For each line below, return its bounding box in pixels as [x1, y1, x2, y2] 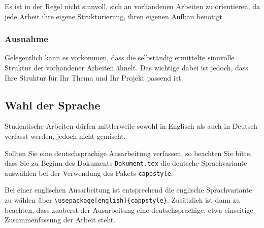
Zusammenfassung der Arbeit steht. [5, 214, 116, 225]
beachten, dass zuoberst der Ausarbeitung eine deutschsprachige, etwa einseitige [5, 204, 253, 215]
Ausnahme [5, 32, 48, 45]
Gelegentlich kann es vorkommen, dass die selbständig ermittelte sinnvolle [5, 52, 235, 63]
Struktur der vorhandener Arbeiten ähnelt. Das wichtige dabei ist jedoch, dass [5, 62, 248, 72]
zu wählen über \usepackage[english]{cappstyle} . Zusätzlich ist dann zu [5, 195, 240, 205]
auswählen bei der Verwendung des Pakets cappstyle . [5, 167, 173, 178]
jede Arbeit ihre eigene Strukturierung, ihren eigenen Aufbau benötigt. [5, 11, 224, 21]
